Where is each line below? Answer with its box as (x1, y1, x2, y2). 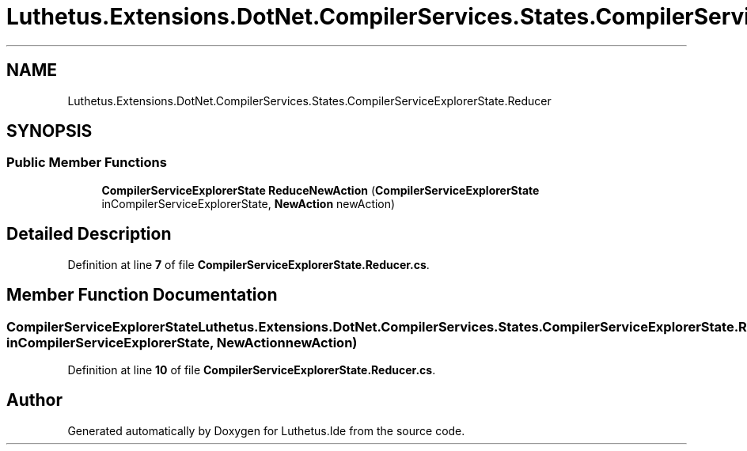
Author (6, 390, 63, 411)
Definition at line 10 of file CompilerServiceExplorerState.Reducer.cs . (67, 362, 436, 377)
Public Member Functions (6, 154, 167, 171)
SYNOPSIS (6, 121, 93, 142)
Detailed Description (6, 224, 172, 244)
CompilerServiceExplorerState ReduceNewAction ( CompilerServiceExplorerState (101, 183, 540, 197)
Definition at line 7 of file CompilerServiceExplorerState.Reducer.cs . (67, 257, 430, 271)
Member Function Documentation (6, 285, 278, 305)
